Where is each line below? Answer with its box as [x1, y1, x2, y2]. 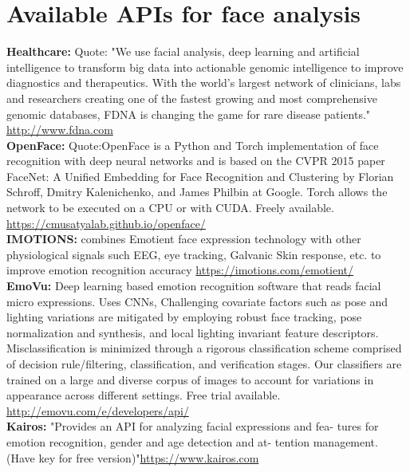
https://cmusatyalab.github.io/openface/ [6, 214, 206, 231]
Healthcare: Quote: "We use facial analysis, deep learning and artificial [6, 43, 360, 60]
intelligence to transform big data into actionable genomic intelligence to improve [6, 58, 404, 75]
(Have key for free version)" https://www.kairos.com [6, 449, 259, 466]
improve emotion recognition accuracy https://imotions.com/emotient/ [6, 262, 354, 278]
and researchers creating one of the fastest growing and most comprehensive [6, 89, 377, 106]
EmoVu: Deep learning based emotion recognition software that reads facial [6, 277, 381, 294]
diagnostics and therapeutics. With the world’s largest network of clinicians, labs [6, 74, 401, 91]
